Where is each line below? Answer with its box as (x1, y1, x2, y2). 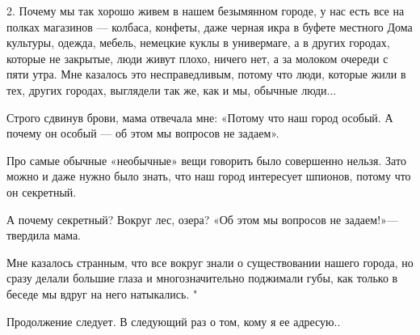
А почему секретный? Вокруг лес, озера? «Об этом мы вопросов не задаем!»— (6, 210, 398, 227)
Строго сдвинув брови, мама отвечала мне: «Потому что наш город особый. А (6, 108, 393, 125)
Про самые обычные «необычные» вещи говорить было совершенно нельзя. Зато (6, 151, 406, 168)
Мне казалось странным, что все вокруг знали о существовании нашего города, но (6, 253, 414, 270)
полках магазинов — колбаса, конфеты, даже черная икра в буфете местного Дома (6, 18, 413, 35)
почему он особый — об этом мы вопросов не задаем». (6, 125, 279, 142)
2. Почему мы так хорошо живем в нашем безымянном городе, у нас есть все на (6, 2, 405, 19)
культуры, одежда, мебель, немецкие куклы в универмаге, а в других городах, (6, 34, 390, 51)
